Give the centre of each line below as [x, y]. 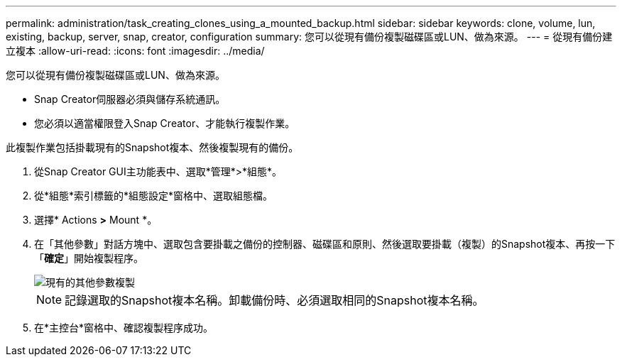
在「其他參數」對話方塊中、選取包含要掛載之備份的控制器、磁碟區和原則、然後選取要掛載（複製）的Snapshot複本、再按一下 [325, 244]
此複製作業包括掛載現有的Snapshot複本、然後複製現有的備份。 [152, 147]
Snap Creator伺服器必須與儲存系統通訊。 [130, 99]
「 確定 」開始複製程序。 [89, 258]
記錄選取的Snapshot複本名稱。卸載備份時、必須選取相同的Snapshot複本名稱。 [274, 300]
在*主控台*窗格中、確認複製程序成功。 [124, 328]
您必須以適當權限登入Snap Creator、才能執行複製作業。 [165, 123]
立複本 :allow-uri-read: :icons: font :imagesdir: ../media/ [135, 51]
